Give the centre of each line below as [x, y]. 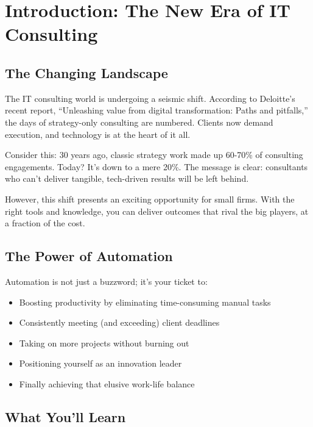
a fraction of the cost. [45, 223]
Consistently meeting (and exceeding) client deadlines [119, 322]
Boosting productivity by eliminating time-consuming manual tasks [145, 302]
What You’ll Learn [65, 416]
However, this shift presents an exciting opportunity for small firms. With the [150, 199]
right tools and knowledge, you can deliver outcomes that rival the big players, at [157, 211]
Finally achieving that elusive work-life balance [107, 383]
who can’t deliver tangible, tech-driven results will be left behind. [127, 178]
